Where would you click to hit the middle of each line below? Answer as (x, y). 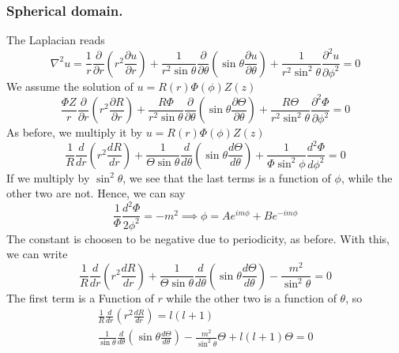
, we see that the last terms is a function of (227, 177)
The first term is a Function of (80, 297)
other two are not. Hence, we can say (96, 193)
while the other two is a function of (251, 297)
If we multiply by (48, 177)
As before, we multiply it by (75, 132)
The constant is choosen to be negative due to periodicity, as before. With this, (198, 238)
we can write (37, 254)
